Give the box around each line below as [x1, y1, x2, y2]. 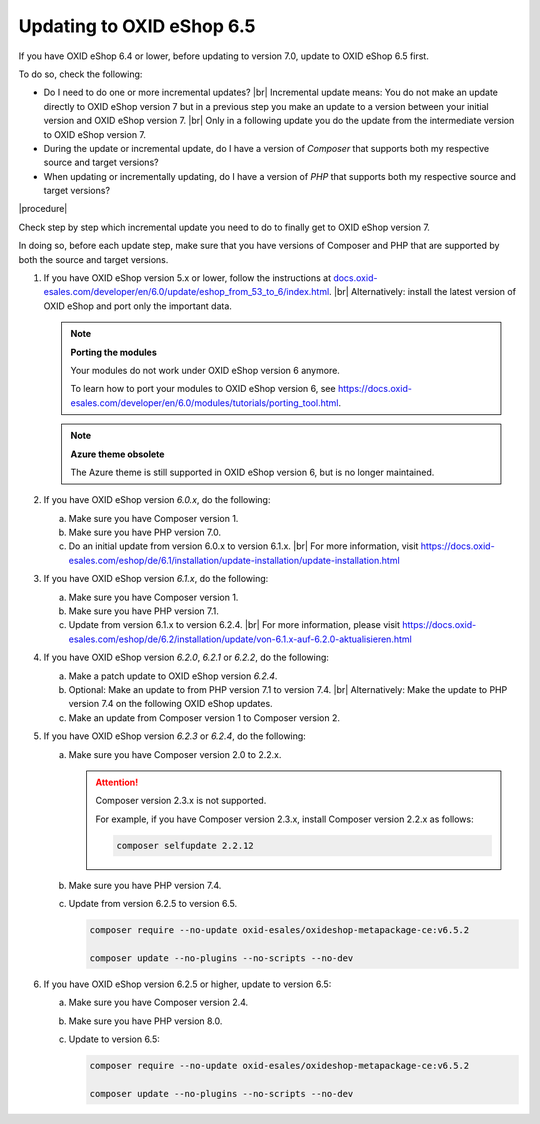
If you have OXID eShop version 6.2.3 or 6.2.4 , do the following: [43, 730, 307, 742]
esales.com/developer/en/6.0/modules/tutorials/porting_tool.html [70, 396, 339, 409]
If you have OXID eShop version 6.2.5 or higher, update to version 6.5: [43, 978, 332, 990]
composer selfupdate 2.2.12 [116, 840, 254, 851]
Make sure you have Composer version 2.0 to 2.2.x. [68, 748, 282, 760]
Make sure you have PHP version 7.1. [68, 605, 219, 617]
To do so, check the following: [18, 68, 143, 80]
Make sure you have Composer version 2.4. [68, 996, 249, 1009]
